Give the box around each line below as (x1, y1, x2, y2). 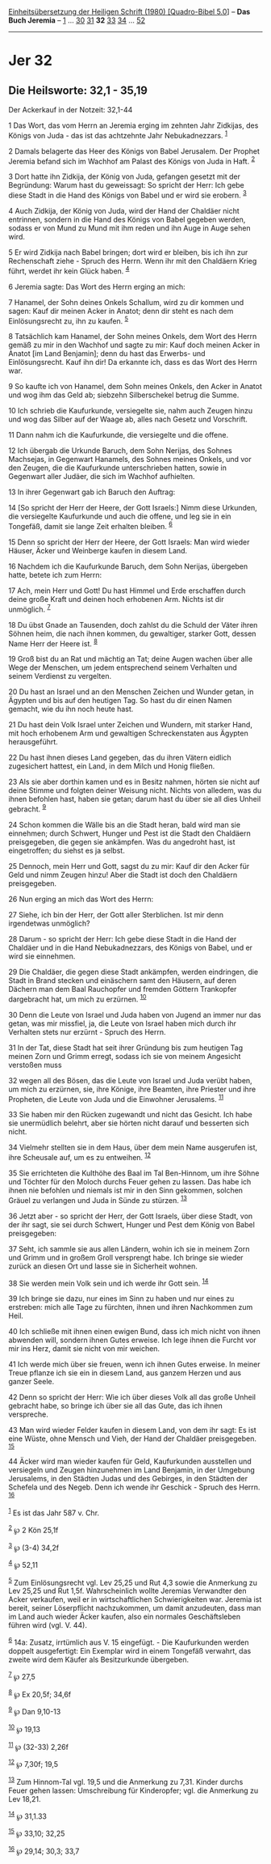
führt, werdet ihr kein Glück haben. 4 (8, 265, 130, 276)
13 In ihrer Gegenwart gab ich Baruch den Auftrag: (8, 487, 176, 497)
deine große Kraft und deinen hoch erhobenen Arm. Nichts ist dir (8, 594, 224, 604)
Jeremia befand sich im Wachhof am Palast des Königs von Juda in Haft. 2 (8, 155, 256, 166)
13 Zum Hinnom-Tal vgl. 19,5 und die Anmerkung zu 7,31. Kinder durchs (8, 1776, 244, 1786)
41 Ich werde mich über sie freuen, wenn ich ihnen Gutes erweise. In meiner (8, 1359, 261, 1370)
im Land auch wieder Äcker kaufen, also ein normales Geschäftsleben (8, 1612, 240, 1621)
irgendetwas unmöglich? (8, 918, 90, 928)
